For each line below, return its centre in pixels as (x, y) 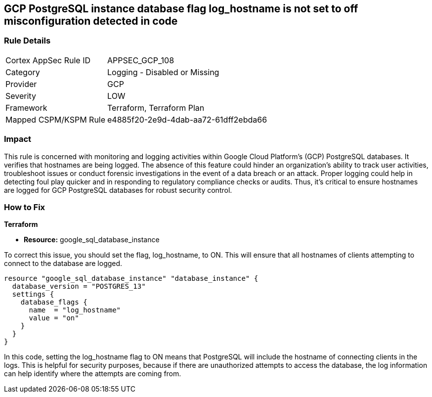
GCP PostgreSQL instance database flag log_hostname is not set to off (181, 9)
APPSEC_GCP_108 (141, 60)
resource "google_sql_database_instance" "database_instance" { (131, 279)
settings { (33, 294)
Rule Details (27, 41)
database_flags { (54, 302)
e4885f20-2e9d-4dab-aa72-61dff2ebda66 (187, 119)
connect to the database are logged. (63, 264)
